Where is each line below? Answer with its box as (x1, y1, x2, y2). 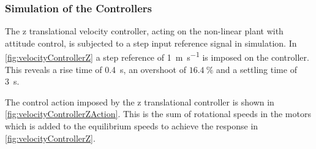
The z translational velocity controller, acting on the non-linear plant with (5, 25, 284, 37)
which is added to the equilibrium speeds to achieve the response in (5, 120, 258, 132)
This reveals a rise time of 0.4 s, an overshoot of (5, 63, 187, 75)
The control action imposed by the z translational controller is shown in (5, 95, 274, 108)
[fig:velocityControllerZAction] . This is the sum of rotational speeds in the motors (5, 107, 311, 120)
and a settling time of (216, 63, 297, 75)
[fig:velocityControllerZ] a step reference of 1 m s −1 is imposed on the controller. (5, 49, 309, 64)
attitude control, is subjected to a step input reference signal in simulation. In (5, 36, 297, 49)
